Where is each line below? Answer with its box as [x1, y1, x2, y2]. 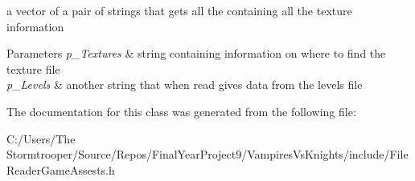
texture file [6, 60, 60, 77]
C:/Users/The [6, 130, 76, 147]
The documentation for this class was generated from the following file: [6, 103, 356, 119]
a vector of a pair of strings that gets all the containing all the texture [6, 2, 352, 18]
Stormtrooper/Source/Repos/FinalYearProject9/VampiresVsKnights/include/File [6, 146, 409, 163]
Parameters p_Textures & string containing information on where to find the [6, 45, 386, 62]
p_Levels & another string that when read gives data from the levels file [6, 76, 363, 93]
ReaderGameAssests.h [6, 161, 115, 178]
